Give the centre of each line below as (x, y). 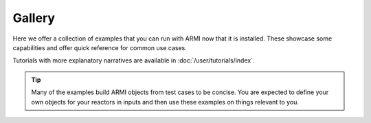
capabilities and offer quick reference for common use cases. (100, 47)
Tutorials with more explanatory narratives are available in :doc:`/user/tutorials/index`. (134, 60)
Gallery (34, 18)
